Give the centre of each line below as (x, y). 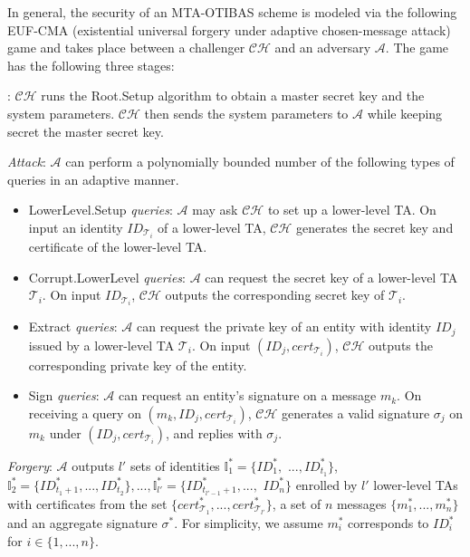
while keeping (405, 113)
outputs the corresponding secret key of (275, 295)
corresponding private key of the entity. (138, 365)
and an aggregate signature (82, 523)
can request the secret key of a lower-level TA (331, 277)
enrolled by (326, 484)
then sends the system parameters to (246, 113)
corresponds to (388, 523)
